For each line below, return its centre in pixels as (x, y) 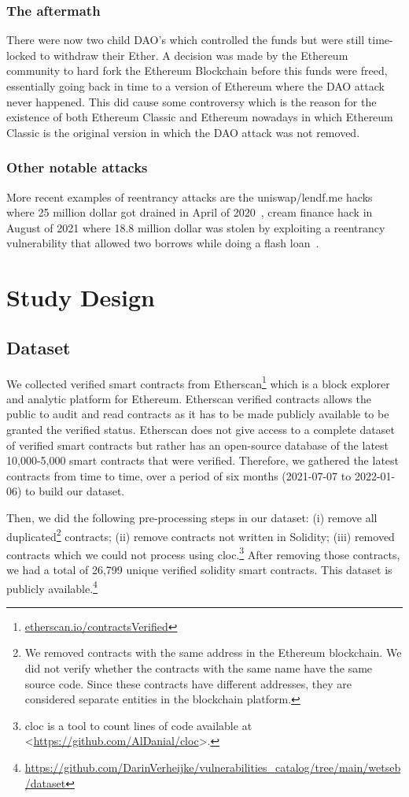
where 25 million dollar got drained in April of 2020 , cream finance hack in (190, 212)
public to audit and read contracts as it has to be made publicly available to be (198, 414)
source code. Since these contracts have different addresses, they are (188, 683)
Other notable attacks (77, 167)
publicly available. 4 (52, 587)
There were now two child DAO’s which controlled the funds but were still (186, 40)
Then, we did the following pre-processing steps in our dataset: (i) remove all (192, 517)
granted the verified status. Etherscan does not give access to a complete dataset (201, 429)
